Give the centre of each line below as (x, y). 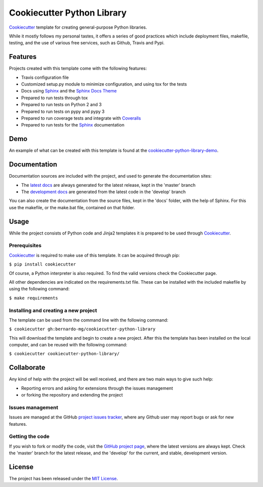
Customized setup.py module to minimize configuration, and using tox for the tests (104, 84)
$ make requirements (34, 298)
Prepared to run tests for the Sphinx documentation (73, 125)
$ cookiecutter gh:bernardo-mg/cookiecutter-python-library (82, 329)
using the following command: (39, 289)
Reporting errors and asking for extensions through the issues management (97, 388)
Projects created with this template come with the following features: (78, 69)
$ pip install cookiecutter (43, 264)
